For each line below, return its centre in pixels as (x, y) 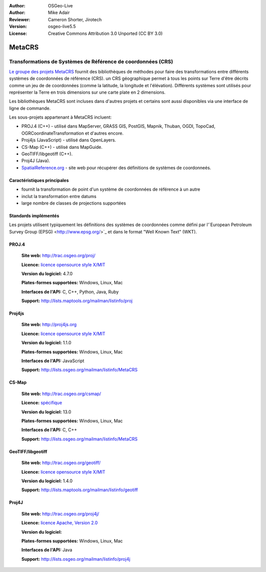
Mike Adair (59, 13)
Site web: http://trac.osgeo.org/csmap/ (61, 394)
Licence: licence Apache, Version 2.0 (60, 523)
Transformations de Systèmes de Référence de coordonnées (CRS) (91, 62)
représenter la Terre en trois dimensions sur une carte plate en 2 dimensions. (87, 92)
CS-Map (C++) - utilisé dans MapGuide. (62, 147)
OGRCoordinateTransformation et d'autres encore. (72, 133)
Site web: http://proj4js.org (49, 325)
